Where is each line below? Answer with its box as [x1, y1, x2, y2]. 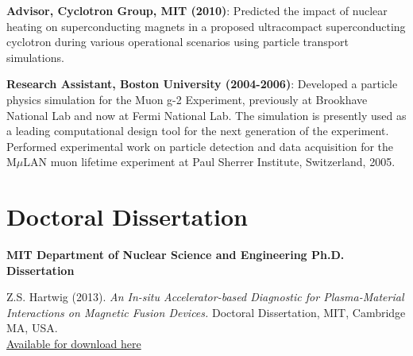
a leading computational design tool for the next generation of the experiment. [6, 122, 389, 139]
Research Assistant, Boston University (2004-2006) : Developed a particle [6, 75, 398, 92]
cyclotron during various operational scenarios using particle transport [6, 33, 349, 50]
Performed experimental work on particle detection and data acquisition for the [6, 137, 394, 154]
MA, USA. [6, 319, 58, 336]
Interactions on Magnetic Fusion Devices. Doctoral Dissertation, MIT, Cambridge [6, 304, 406, 320]
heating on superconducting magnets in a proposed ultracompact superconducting [6, 17, 406, 34]
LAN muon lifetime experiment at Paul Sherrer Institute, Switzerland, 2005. [23, 153, 396, 170]
